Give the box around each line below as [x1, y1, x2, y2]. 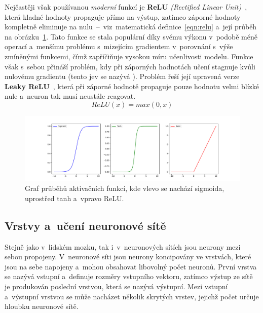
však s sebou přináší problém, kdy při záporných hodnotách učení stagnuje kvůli [5, 61, 255, 71]
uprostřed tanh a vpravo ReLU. [25, 192, 124, 203]
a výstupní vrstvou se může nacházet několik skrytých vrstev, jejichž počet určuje [5, 291, 259, 301]
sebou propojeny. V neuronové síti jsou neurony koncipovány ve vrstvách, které [5, 251, 251, 262]
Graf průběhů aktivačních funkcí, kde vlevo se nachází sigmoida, [25, 183, 224, 193]
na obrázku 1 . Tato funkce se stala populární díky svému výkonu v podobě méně [5, 31, 257, 42]
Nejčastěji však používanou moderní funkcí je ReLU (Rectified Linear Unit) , [5, 2, 247, 12]
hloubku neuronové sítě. [5, 301, 79, 311]
